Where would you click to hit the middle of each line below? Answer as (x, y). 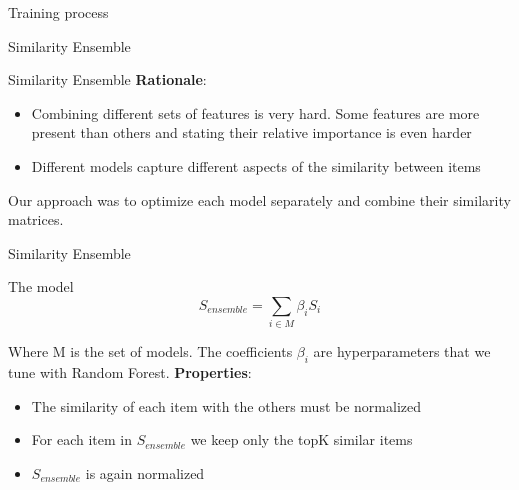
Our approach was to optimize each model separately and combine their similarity (259, 199)
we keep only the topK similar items (301, 439)
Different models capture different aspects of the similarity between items (256, 165)
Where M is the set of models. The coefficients (150, 351)
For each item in (81, 439)
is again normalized (145, 472)
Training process (58, 12)
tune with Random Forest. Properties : (130, 372)
